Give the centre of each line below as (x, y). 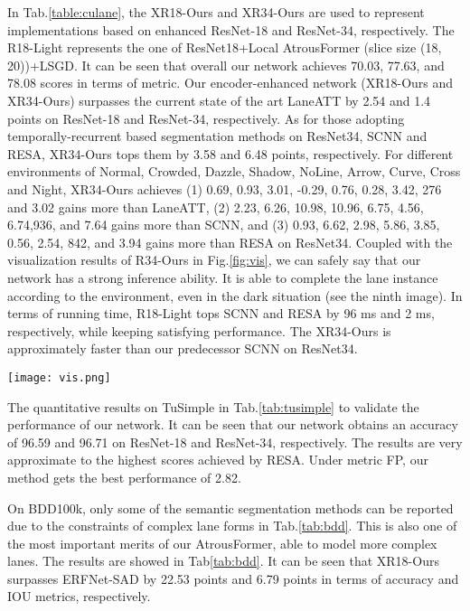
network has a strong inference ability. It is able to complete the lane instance (223, 277)
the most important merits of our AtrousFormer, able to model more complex (222, 543)
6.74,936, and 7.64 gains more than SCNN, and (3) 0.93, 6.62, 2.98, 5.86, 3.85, (224, 225)
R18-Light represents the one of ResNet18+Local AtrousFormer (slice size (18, (225, 47)
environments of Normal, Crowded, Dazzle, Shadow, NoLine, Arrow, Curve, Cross (234, 171)
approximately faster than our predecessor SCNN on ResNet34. (183, 348)
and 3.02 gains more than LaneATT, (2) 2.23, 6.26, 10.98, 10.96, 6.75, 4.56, (216, 207)
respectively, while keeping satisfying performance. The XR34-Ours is (199, 330)
